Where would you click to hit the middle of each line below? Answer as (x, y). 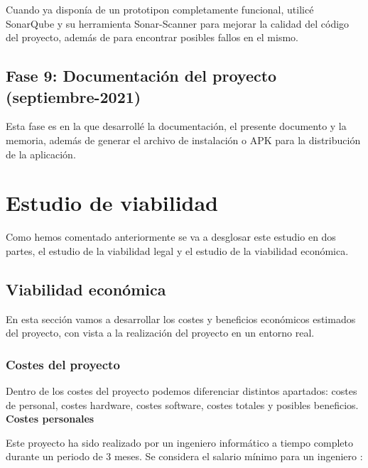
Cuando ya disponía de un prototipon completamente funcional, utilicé (160, 9)
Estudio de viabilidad (112, 203)
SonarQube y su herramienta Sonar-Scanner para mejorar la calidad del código (178, 23)
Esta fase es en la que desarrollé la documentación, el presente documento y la (176, 126)
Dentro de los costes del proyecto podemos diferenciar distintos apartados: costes (182, 391)
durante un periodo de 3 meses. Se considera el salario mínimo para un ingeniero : (184, 456)
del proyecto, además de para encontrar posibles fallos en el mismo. (152, 37)
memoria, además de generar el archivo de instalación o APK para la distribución (183, 140)
